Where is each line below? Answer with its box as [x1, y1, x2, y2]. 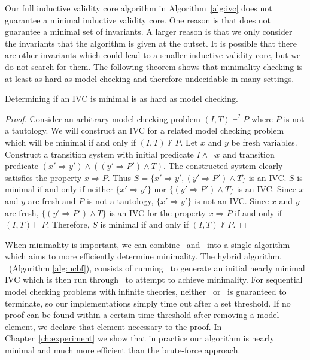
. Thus [107, 171, 132, 183]
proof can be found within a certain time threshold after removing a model [5, 308, 279, 321]
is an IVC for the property [109, 206, 206, 219]
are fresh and [28, 194, 76, 207]
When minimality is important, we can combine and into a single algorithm [5, 238, 290, 250]
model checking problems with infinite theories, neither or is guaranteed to [5, 285, 287, 298]
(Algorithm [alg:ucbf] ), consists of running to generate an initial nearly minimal [8, 261, 305, 274]
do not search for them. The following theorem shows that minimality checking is [5, 60, 303, 72]
